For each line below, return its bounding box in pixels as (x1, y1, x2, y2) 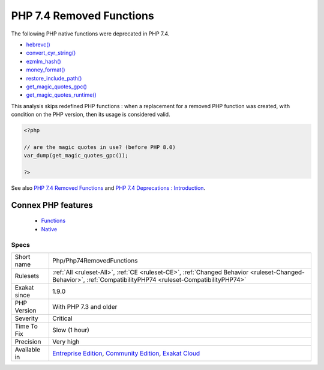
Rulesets (14, 271, 39, 280)
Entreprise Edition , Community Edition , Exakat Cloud (52, 349, 200, 357)
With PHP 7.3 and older (52, 302, 118, 311)
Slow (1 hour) (52, 326, 90, 334)
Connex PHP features (11, 200, 93, 210)
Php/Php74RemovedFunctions (52, 256, 138, 264)
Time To (14, 322, 38, 330)
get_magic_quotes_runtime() (26, 91, 97, 99)
